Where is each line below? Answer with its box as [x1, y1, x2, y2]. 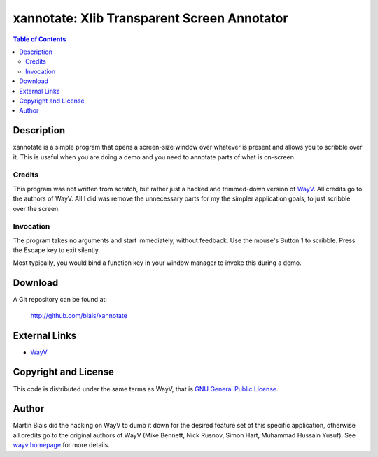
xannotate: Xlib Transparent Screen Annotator [13, 10, 288, 26]
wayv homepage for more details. [13, 441, 110, 449]
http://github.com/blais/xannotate [30, 311, 127, 319]
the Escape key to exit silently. [13, 246, 101, 254]
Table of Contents [13, 35, 66, 43]
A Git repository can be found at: [13, 296, 108, 304]
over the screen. [13, 204, 61, 212]
